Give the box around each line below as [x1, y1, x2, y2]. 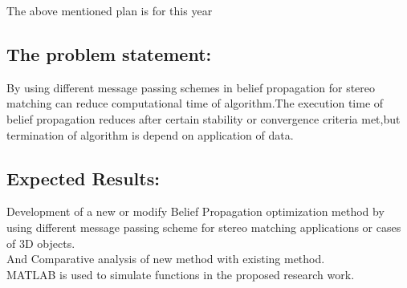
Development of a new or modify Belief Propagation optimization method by [6, 203, 385, 220]
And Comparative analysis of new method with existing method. [6, 250, 325, 267]
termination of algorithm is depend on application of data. [6, 126, 294, 143]
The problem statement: [6, 41, 212, 66]
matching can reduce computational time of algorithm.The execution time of [6, 95, 384, 112]
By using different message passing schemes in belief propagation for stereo [6, 79, 376, 95]
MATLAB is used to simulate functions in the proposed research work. [6, 266, 355, 282]
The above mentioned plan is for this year [6, 2, 213, 18]
